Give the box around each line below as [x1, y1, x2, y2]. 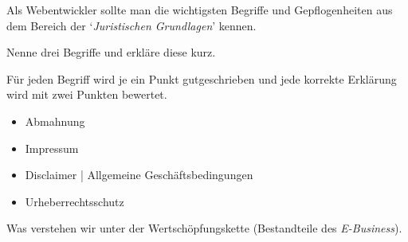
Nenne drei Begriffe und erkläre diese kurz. [6, 44, 216, 60]
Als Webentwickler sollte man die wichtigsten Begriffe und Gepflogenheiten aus [6, 2, 393, 18]
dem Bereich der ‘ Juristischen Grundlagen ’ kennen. [6, 17, 257, 33]
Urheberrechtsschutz [25, 193, 124, 209]
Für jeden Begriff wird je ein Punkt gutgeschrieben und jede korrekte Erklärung [6, 70, 397, 87]
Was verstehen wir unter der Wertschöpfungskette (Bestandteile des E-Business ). [6, 220, 402, 236]
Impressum [25, 139, 79, 156]
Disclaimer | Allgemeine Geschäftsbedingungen [25, 166, 253, 183]
